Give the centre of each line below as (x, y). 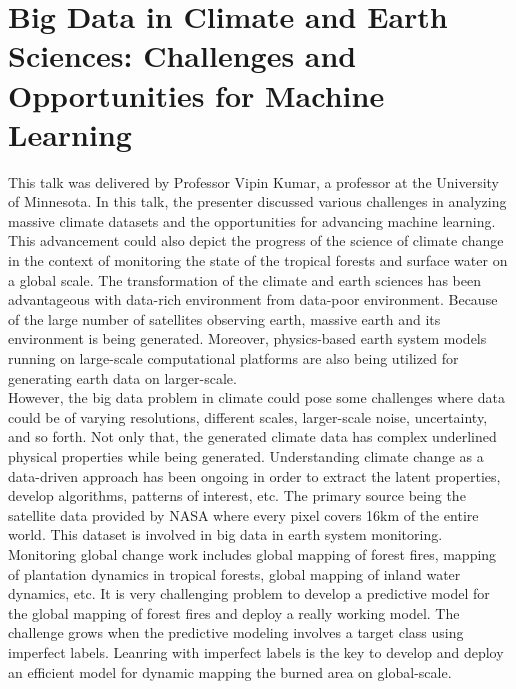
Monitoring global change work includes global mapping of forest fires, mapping (252, 553)
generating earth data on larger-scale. (122, 377)
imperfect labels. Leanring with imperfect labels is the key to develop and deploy (256, 651)
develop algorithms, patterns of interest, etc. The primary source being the (237, 495)
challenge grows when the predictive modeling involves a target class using (236, 632)
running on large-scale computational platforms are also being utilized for (233, 358)
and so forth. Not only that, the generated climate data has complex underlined (252, 436)
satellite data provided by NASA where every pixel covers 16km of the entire (243, 514)
